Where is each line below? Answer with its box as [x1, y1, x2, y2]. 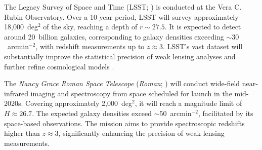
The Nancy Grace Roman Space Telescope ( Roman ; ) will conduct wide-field [4, 78, 240, 89]
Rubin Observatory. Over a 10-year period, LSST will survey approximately [4, 11, 239, 22]
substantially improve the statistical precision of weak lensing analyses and [4, 51, 236, 61]
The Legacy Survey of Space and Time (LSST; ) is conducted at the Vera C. [4, 2, 242, 12]
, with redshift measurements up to [35, 41, 145, 52]
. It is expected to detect [164, 21, 241, 32]
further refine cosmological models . [4, 61, 114, 71]
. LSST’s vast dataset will [163, 41, 243, 52]
